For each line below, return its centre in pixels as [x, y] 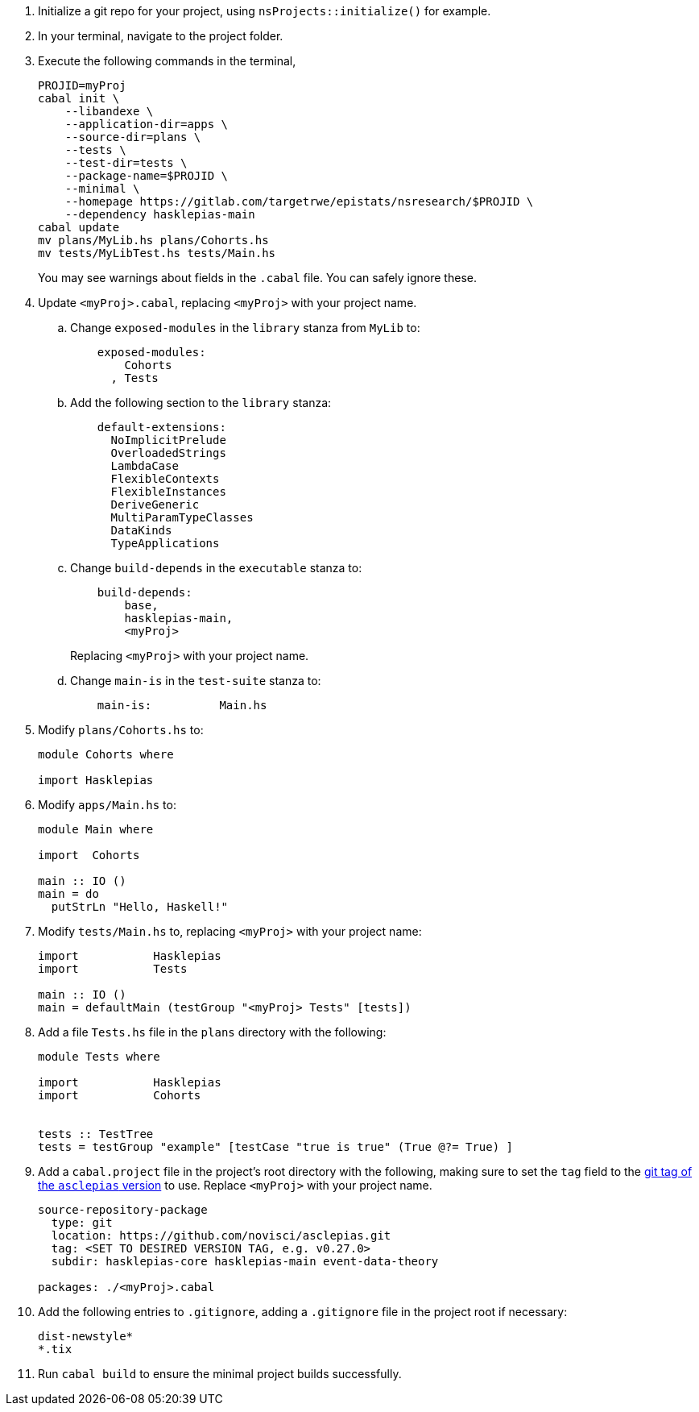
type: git [82, 1223]
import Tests [113, 969]
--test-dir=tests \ [126, 163]
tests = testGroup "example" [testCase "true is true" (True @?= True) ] [276, 1147]
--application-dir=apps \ [147, 124]
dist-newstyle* [86, 1336]
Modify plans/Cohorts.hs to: [121, 730]
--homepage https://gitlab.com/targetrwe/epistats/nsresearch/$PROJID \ [299, 201]
